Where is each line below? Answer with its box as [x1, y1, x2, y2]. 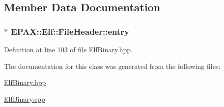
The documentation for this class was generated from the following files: [4, 61, 221, 71]
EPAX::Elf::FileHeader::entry [11, 25, 129, 37]
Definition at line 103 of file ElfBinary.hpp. [4, 44, 133, 54]
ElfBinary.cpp [4, 93, 45, 104]
